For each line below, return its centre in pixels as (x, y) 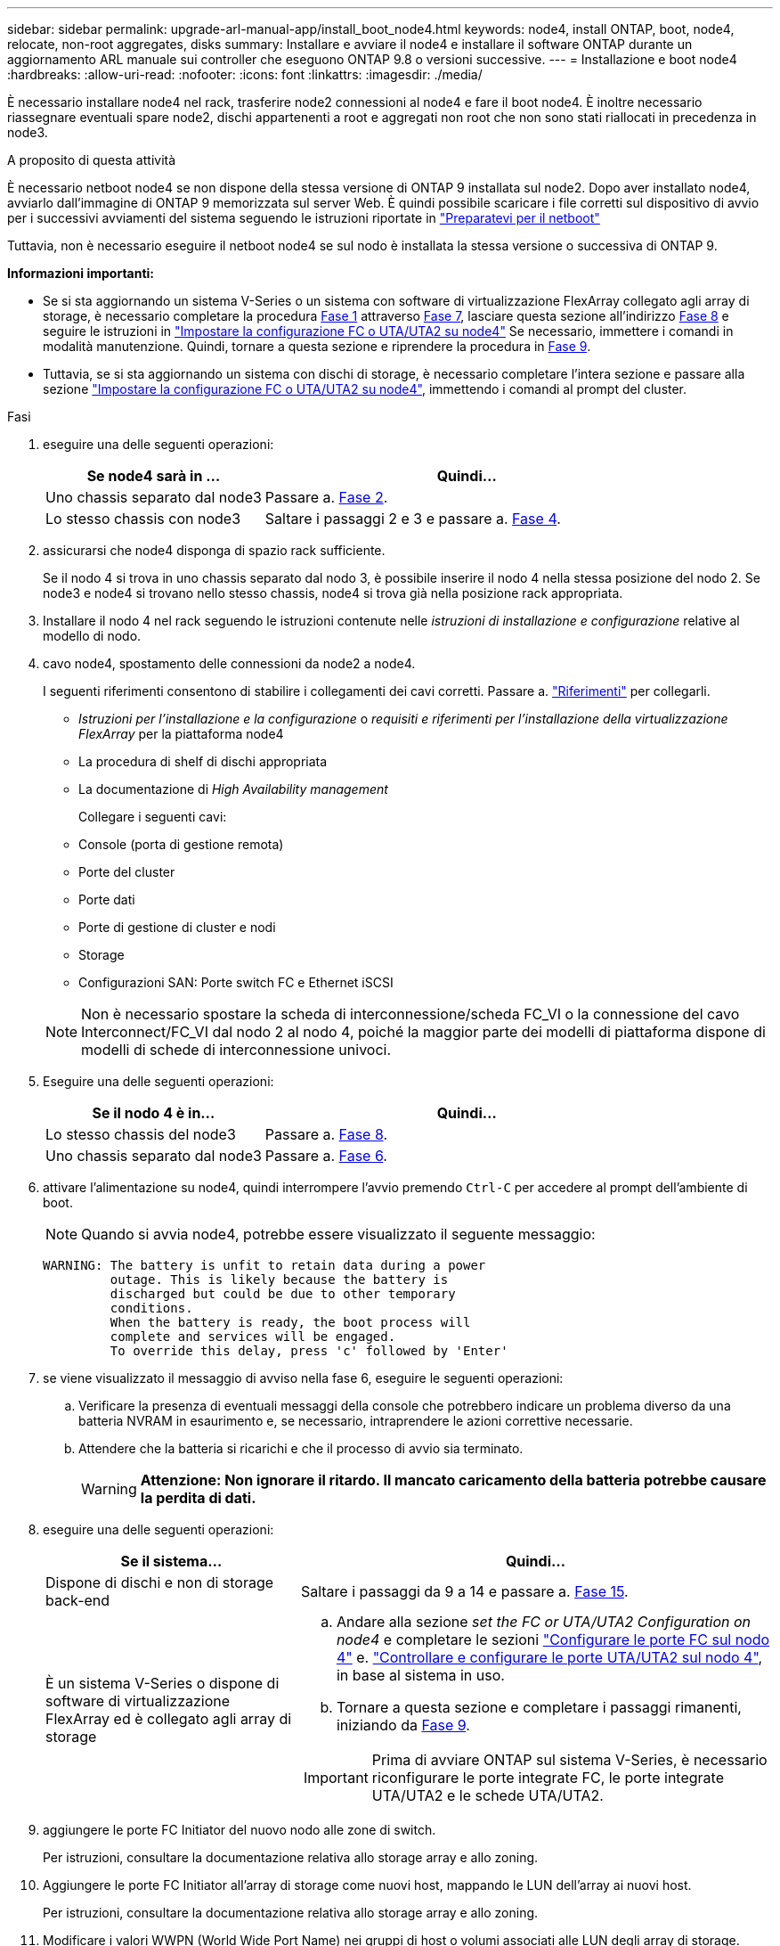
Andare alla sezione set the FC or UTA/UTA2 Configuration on (544, 1622)
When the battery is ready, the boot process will (290, 1322)
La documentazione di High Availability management (233, 789)
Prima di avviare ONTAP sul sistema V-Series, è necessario (569, 1760)
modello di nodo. (92, 636)
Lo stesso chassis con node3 (143, 519)
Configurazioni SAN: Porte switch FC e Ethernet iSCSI (236, 982)
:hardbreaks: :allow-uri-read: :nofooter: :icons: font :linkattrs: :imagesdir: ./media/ (245, 74)
